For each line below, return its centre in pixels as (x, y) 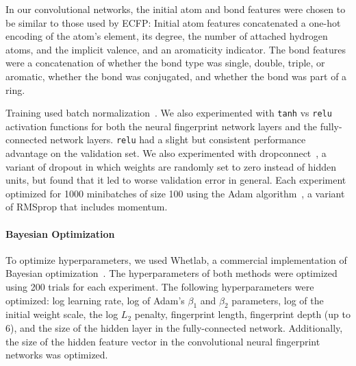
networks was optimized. (57, 355)
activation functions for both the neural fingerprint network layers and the (162, 126)
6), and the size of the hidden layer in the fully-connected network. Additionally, (174, 328)
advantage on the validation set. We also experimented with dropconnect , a (166, 153)
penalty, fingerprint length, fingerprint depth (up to (242, 314)
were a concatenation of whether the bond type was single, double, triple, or (165, 63)
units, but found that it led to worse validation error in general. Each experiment (176, 180)
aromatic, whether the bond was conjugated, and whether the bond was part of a (176, 76)
